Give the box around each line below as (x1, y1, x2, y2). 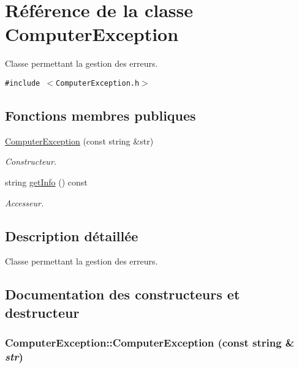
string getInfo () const (5, 175, 88, 188)
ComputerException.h (56, 78, 140, 88)
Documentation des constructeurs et (5, 285, 240, 304)
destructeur (5, 302, 80, 321)
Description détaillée (5, 226, 138, 245)
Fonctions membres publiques (5, 105, 196, 124)
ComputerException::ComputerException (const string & (5, 335, 295, 350)
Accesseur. (5, 196, 44, 209)
